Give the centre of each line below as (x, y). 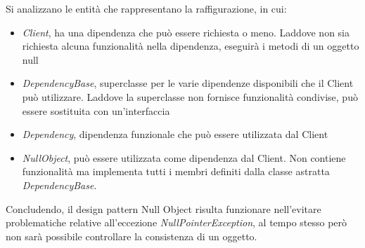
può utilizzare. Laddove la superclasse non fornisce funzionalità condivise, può (190, 96)
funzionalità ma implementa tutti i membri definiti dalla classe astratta (176, 171)
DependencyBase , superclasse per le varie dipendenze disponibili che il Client (188, 83)
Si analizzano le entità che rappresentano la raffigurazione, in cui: (146, 8)
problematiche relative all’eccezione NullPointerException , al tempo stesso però (177, 222)
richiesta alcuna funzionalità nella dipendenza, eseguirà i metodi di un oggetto (191, 46)
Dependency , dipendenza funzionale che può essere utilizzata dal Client (175, 134)
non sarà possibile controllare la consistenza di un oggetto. (132, 236)
